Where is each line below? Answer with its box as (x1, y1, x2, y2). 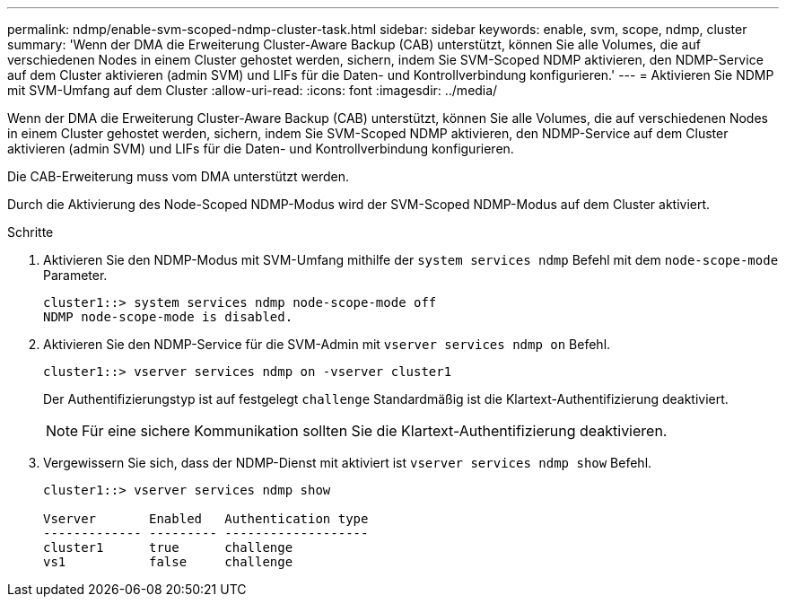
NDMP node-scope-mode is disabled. (43, 310, 293, 324)
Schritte (7, 224, 54, 240)
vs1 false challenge (43, 555, 293, 569)
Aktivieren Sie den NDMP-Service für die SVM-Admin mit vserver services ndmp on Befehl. (43, 337, 611, 352)
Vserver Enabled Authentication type (43, 512, 369, 526)
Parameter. (43, 267, 108, 283)
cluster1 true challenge (43, 540, 293, 555)
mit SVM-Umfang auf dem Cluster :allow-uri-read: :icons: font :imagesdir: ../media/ (7, 83, 498, 98)
